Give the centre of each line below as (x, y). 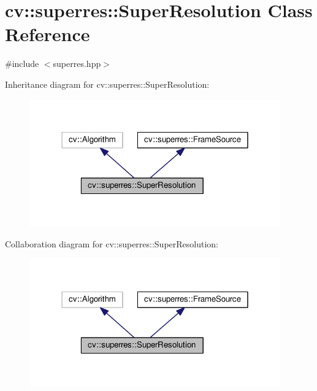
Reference (48, 34)
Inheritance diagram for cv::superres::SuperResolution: (107, 84)
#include (22, 64)
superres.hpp (77, 64)
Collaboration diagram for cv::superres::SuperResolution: (112, 243)
